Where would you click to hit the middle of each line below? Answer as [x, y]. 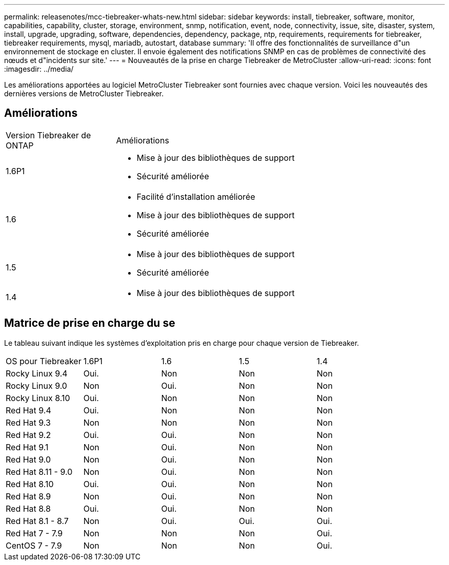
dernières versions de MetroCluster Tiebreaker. [84, 93]
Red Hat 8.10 [30, 484]
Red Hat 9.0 [28, 459]
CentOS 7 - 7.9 [34, 545]
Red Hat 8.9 [28, 496]
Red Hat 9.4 [28, 410]
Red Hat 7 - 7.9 [34, 533]
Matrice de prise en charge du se [90, 323]
